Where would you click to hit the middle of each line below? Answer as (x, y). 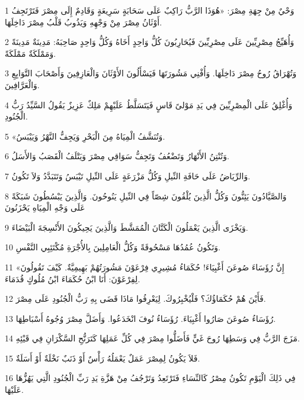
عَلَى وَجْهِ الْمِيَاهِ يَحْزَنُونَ (45, 207)
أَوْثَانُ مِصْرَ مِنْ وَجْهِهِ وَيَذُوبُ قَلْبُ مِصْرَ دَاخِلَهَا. (84, 22)
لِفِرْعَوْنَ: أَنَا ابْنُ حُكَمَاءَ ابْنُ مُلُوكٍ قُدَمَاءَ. (73, 278)
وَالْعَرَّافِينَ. (22, 84)
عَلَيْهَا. (14, 390)
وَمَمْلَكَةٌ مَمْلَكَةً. (31, 53)
